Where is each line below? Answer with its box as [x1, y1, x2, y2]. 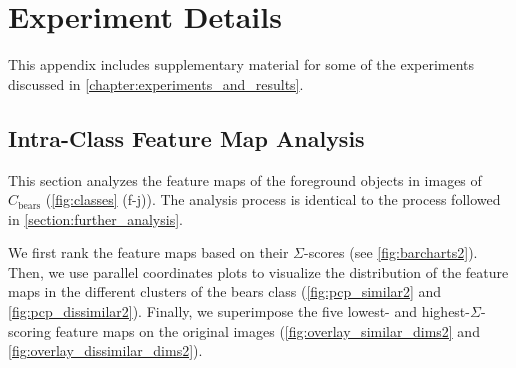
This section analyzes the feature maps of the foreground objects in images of [8, 169, 482, 190]
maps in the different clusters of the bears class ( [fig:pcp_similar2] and [8, 281, 442, 302]
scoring [8, 320, 51, 341]
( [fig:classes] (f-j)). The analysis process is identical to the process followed [45, 189, 501, 210]
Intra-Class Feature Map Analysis [8, 122, 365, 153]
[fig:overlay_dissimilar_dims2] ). [8, 340, 203, 361]
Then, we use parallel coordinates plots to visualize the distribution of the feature [8, 261, 509, 282]
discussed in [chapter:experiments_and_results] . [8, 73, 304, 94]
